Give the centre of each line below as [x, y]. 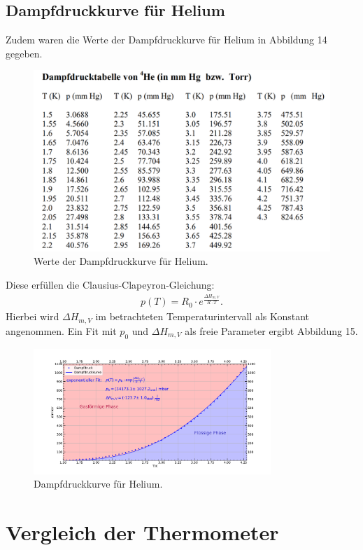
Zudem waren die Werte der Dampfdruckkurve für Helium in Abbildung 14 [166, 40]
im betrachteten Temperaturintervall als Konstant [202, 316]
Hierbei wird [33, 316]
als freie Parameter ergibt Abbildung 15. [271, 330]
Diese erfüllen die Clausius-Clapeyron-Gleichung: [110, 284]
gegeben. [24, 53]
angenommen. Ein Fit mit [61, 330]
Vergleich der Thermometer [142, 532]
